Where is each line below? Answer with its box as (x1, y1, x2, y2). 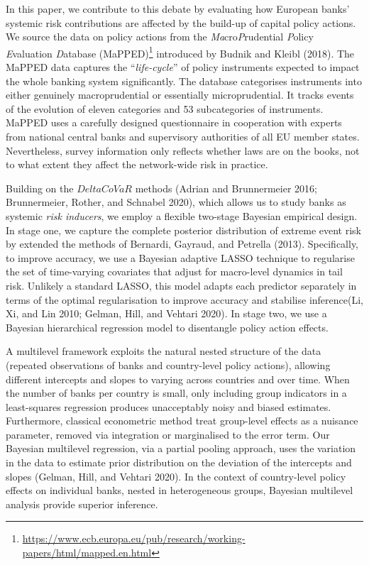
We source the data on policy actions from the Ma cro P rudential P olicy (6, 29, 314, 44)
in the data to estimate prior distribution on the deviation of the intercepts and (6, 455, 352, 470)
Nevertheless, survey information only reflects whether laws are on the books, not (6, 143, 360, 158)
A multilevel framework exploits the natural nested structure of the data (6, 344, 321, 358)
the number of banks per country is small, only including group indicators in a (6, 385, 347, 400)
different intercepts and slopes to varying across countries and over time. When (6, 371, 350, 386)
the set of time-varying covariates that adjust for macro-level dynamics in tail (6, 264, 343, 279)
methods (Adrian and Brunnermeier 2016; (135, 180, 317, 195)
